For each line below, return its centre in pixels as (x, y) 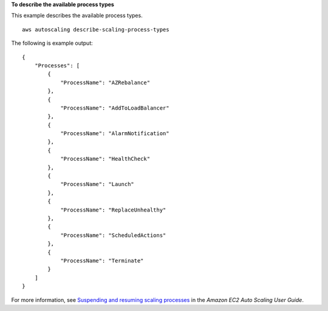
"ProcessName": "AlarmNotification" (115, 134)
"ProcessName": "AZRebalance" (105, 82)
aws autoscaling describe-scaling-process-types (96, 29)
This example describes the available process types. (77, 16)
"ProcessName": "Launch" (97, 184)
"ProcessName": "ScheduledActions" (113, 235)
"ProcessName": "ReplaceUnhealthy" (113, 210)
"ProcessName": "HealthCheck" (105, 159)
